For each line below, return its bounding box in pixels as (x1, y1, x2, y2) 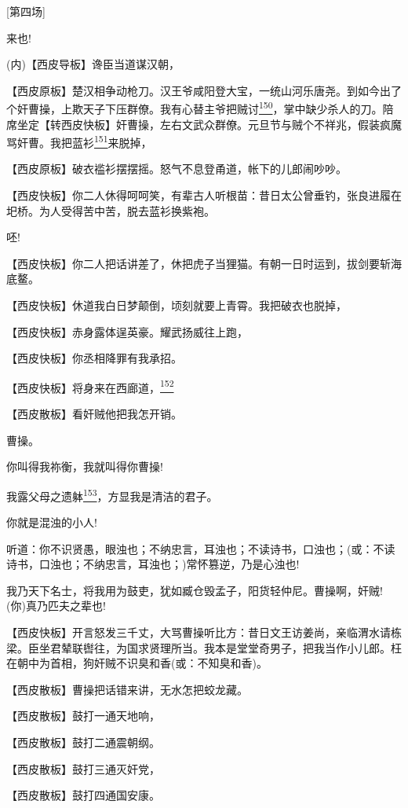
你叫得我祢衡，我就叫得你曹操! (6, 458, 163, 475)
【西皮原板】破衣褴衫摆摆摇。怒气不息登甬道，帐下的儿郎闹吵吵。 (6, 160, 347, 177)
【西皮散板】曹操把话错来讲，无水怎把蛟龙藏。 (6, 681, 248, 697)
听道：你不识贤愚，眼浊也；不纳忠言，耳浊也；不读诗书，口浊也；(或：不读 (6, 540, 395, 556)
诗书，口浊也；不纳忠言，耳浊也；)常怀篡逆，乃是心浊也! (6, 556, 300, 572)
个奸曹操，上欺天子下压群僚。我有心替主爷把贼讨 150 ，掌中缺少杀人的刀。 (6, 98, 383, 117)
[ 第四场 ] (6, 3, 46, 19)
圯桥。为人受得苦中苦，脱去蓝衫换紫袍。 (6, 202, 215, 219)
